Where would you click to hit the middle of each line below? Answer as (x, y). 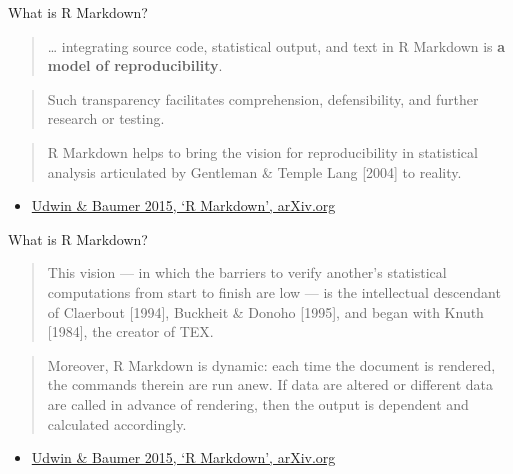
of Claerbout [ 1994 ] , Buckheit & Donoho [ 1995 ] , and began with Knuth (265, 311)
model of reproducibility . (135, 65)
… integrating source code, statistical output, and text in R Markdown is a (276, 45)
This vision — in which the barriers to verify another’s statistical (247, 272)
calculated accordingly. (117, 423)
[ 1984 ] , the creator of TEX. (130, 331)
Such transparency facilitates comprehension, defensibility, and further (263, 98)
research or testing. (106, 118)
